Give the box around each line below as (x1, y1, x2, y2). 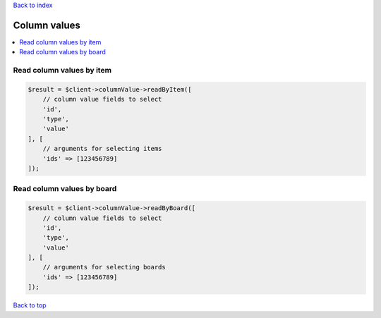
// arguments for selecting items (42, 145, 162, 153)
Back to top (13, 301, 47, 310)
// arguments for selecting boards (42, 263, 166, 271)
